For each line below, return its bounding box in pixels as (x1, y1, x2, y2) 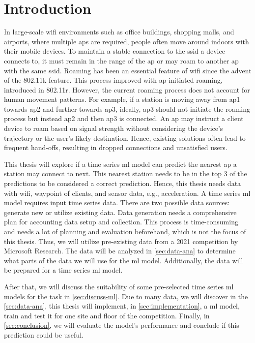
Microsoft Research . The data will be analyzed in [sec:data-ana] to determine (4, 246, 236, 256)
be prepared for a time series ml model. (4, 265, 123, 275)
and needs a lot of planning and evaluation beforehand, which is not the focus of (4, 226, 246, 236)
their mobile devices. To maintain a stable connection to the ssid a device (4, 46, 225, 56)
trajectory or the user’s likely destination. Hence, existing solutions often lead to (4, 132, 246, 143)
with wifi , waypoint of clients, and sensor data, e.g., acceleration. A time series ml (4, 187, 251, 198)
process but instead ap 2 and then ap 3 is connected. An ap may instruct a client (4, 113, 244, 124)
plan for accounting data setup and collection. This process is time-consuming (4, 217, 238, 227)
